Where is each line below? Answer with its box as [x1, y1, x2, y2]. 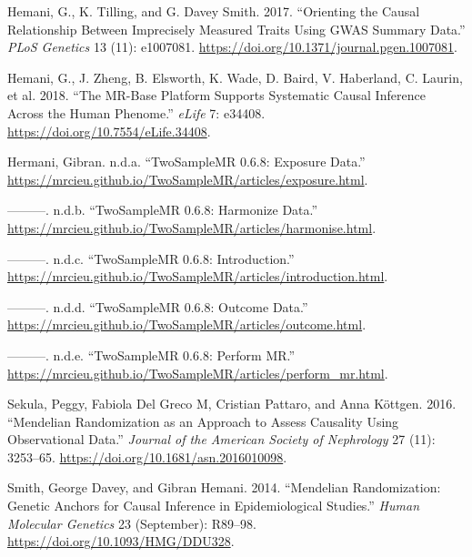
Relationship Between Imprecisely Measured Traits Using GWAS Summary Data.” [7, 19, 466, 38]
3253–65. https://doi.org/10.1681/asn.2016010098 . [7, 447, 287, 466]
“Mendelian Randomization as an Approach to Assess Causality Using [7, 411, 399, 430]
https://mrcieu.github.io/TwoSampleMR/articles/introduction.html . [7, 267, 388, 286]
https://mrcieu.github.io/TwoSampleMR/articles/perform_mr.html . [7, 363, 388, 382]
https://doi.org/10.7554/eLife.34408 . [7, 121, 211, 140]
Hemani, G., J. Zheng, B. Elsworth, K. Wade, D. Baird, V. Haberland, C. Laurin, [7, 67, 463, 86]
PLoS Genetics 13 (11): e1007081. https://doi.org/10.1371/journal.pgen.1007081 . [7, 37, 457, 56]
